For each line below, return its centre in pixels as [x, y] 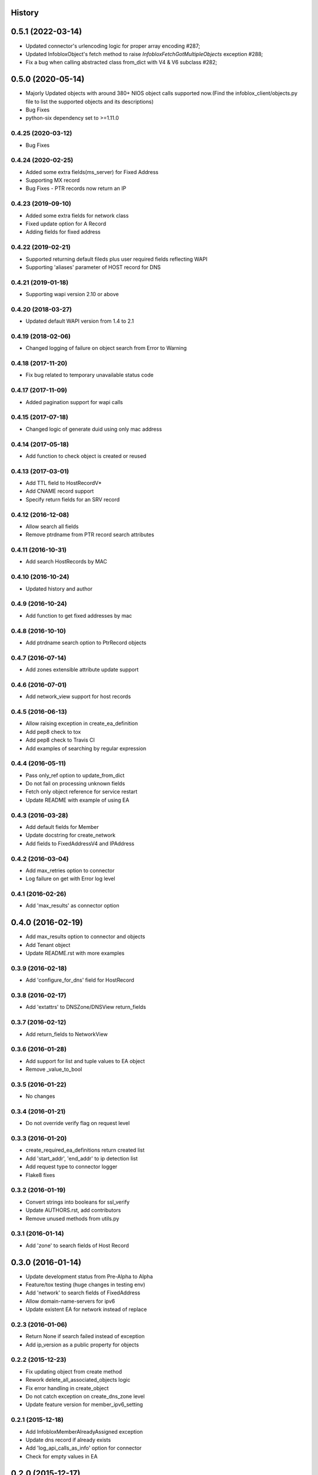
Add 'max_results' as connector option [72, 906]
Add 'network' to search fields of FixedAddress [83, 1293]
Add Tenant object [48, 945]
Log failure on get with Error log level [70, 879]
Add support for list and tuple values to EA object [85, 1061]
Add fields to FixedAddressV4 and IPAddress [80, 843]
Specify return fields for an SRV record [73, 499]
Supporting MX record [53, 181]
